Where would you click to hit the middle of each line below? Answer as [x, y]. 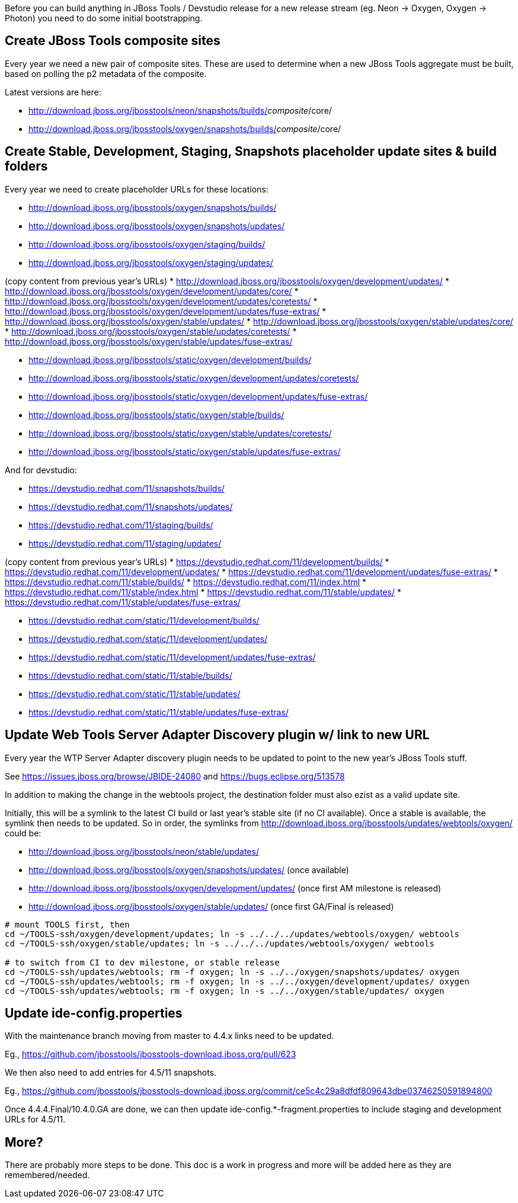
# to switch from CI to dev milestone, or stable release [142, 962]
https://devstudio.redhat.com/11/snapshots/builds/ [127, 488]
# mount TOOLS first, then [67, 924]
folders [26, 166]
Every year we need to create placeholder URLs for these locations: [137, 189]
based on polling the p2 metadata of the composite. [106, 73]
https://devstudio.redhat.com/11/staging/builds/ [121, 525]
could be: [23, 833]
